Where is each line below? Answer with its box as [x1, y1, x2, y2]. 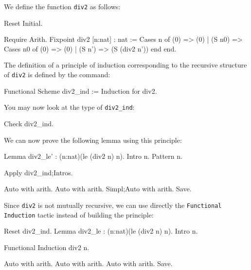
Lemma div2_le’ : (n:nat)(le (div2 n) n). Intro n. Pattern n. [4, 151, 182, 161]
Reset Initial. [4, 17, 43, 28]
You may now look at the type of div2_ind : [4, 102, 135, 112]
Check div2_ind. [4, 118, 54, 128]
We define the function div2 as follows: [4, 1, 121, 11]
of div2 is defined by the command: [4, 69, 110, 80]
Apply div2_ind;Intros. [4, 167, 73, 177]
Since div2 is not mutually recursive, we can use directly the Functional [4, 200, 222, 210]
